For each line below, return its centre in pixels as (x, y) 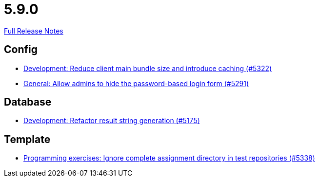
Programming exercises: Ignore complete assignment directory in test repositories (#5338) (169, 158)
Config (21, 50)
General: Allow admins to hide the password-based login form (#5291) (136, 83)
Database (28, 102)
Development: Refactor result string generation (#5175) (112, 121)
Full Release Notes (34, 31)
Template (27, 139)
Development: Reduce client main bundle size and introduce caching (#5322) (148, 68)
